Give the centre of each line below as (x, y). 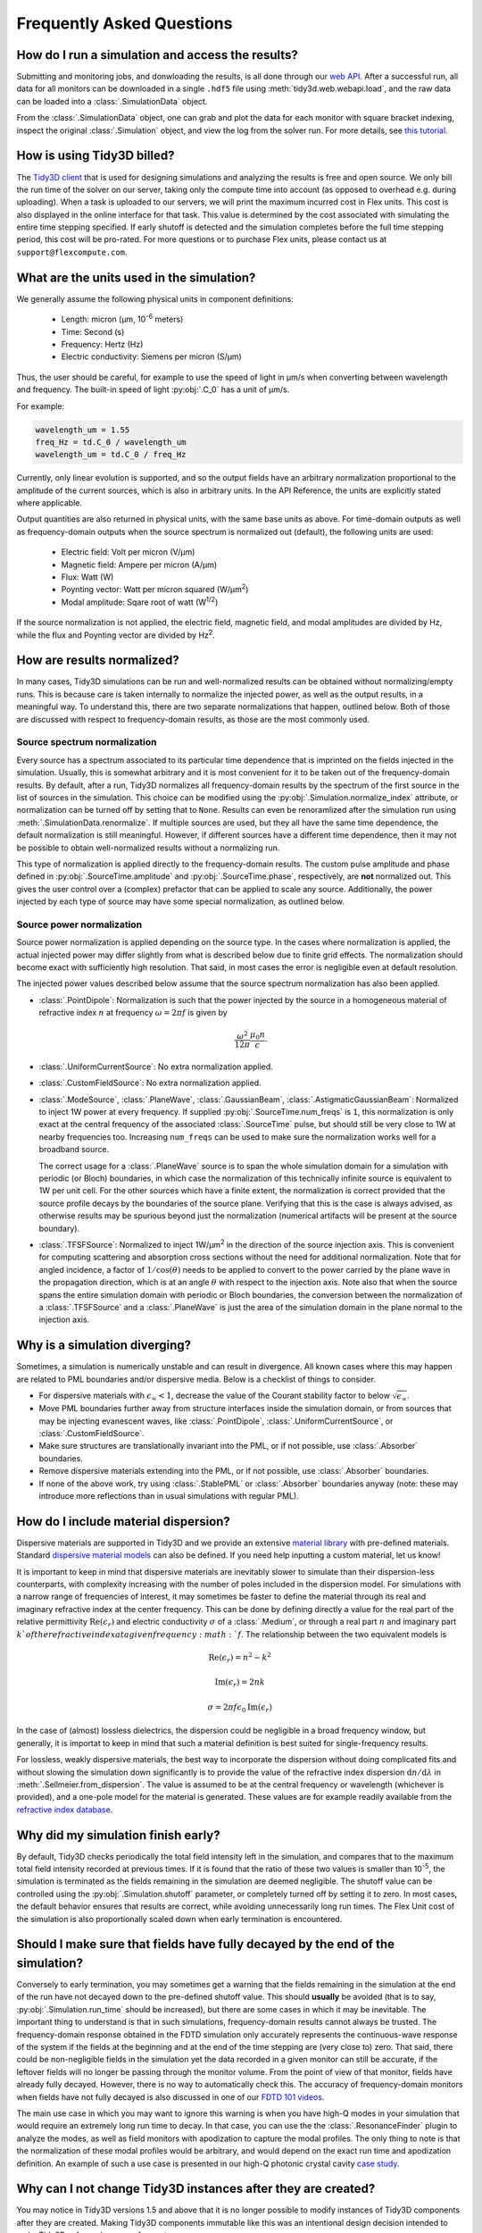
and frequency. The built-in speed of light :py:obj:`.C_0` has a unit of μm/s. (153, 389)
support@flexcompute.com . (72, 252)
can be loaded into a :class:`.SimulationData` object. (112, 101)
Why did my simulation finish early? (118, 1835)
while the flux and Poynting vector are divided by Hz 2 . (116, 634)
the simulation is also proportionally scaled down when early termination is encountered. (179, 1919)
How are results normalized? (98, 661)
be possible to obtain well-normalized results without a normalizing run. (148, 848)
